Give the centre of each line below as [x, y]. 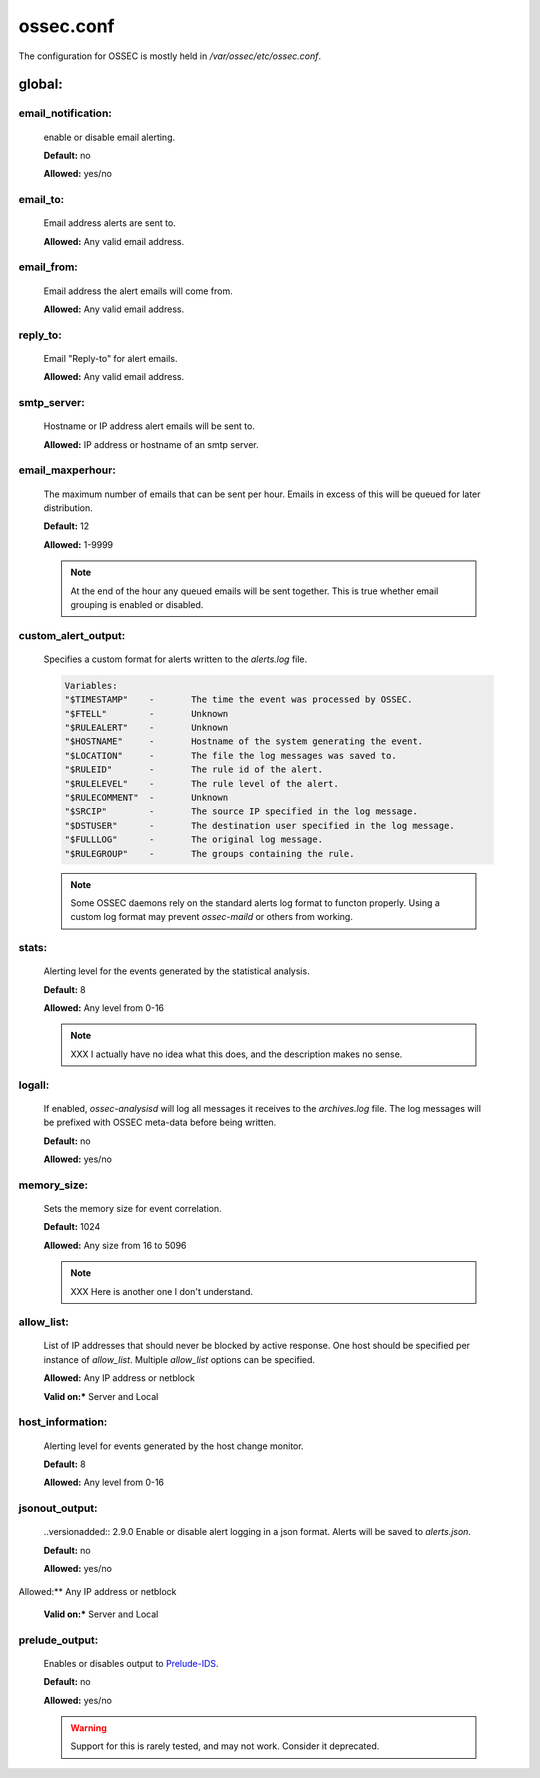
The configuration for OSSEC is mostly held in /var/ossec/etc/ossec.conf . [170, 56]
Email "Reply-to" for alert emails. [110, 358]
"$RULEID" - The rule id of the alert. [194, 769]
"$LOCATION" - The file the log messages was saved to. [230, 755]
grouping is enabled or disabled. [137, 604]
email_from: [48, 267]
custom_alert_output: [72, 635]
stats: [33, 948]
